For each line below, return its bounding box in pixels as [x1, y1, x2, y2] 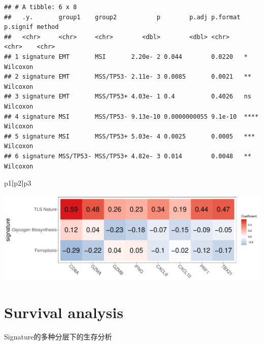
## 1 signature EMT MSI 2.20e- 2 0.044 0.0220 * [4, 53, 248, 60]
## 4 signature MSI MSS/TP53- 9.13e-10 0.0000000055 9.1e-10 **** [4, 113, 259, 120]
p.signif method [4, 23, 59, 31]
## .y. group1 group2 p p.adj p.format [4, 13, 241, 21]
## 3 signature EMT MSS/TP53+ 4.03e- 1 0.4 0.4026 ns [4, 93, 251, 100]
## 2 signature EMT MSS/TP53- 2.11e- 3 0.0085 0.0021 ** [4, 73, 251, 81]
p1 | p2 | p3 [4, 178, 31, 188]
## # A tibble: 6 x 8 [4, 4, 77, 11]
